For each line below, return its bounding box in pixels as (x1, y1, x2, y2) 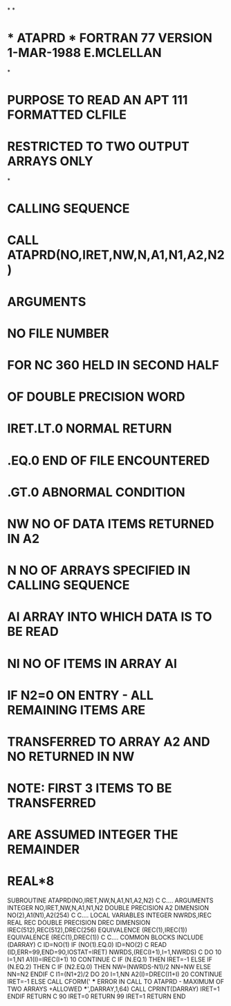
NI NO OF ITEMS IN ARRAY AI (7, 655, 178, 671)
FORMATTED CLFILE (7, 107, 127, 123)
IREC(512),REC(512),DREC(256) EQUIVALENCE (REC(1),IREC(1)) (7, 926, 188, 934)
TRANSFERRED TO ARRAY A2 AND (7, 734, 210, 749)
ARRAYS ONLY (7, 153, 93, 169)
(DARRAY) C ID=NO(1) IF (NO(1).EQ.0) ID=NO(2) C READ (7, 941, 167, 949)
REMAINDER (7, 841, 80, 857)
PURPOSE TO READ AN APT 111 (7, 92, 188, 108)
